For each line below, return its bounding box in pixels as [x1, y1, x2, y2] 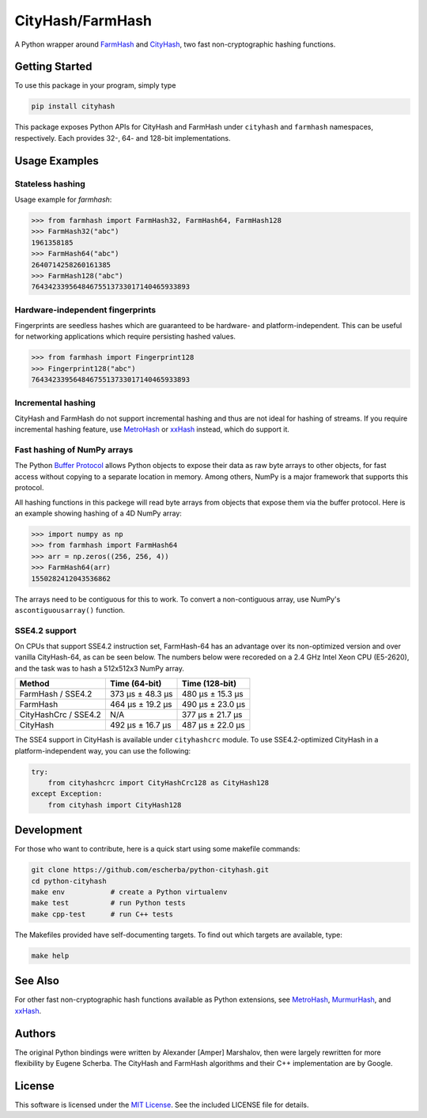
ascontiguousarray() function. [14, 605, 126, 614]
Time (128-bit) [182, 678, 237, 689]
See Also [14, 974, 59, 988]
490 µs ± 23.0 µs [182, 699, 246, 710]
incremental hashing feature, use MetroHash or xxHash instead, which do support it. [14, 425, 290, 434]
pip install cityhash [31, 102, 115, 111]
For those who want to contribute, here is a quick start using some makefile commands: [14, 844, 300, 854]
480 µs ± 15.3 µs [182, 689, 244, 700]
